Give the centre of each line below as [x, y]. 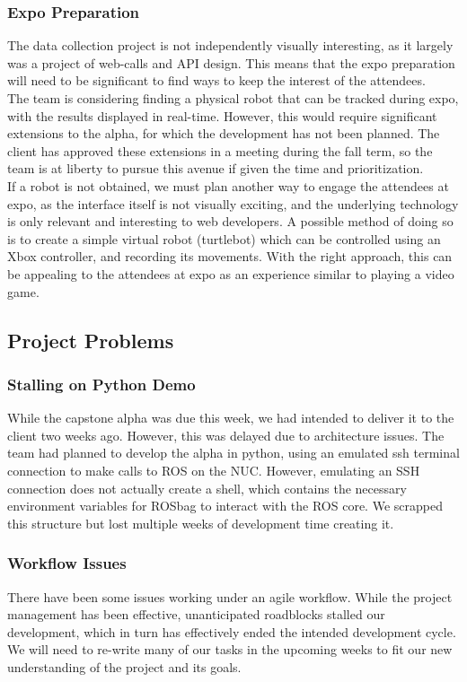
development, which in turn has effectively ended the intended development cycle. [232, 631]
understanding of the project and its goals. [124, 666]
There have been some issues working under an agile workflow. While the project [230, 596]
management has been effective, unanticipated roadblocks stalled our [196, 614]
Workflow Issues [67, 563]
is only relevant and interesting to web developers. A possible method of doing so [230, 221]
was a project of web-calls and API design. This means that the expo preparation [231, 62]
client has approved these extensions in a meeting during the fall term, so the [220, 150]
